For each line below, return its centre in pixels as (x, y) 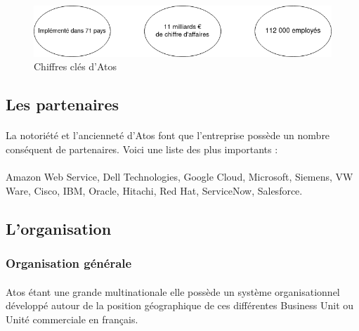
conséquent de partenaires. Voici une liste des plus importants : (142, 149)
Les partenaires (63, 104)
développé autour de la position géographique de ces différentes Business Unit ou (180, 305)
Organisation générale (69, 263)
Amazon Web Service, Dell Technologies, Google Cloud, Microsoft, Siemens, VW (179, 177)
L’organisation (59, 228)
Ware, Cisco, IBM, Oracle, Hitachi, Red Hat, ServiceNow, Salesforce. (154, 190)
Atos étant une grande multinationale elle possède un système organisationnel (173, 291)
